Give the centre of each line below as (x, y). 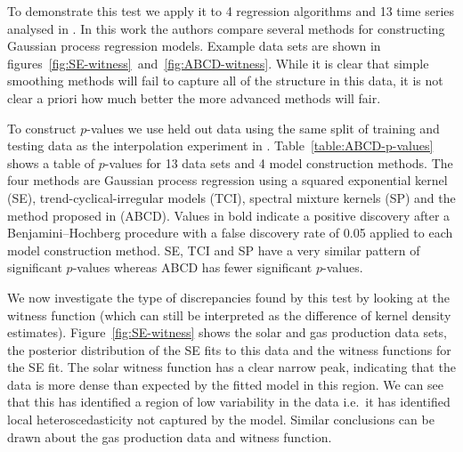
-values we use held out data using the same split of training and (263, 128)
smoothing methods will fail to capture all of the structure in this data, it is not (225, 81)
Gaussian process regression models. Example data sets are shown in (194, 46)
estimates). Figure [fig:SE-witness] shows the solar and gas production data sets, (227, 332)
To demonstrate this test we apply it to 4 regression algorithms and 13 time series (231, 11)
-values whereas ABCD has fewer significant (192, 267)
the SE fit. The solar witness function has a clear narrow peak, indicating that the (231, 367)
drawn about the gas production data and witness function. (170, 436)
